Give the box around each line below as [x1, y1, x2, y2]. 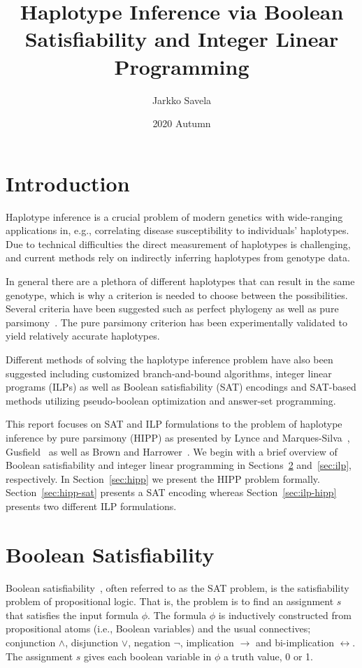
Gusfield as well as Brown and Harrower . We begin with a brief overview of [6, 444, 338, 458]
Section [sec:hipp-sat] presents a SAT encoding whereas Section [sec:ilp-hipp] [6, 485, 337, 500]
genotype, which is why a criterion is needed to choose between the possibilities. [6, 287, 348, 302]
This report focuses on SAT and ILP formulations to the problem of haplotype [6, 416, 342, 431]
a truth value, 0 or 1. [223, 648, 313, 663]
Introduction [6, 168, 130, 197]
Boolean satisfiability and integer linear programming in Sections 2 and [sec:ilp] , [6, 458, 352, 472]
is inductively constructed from [218, 607, 352, 622]
